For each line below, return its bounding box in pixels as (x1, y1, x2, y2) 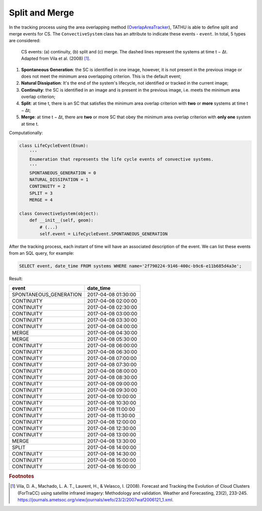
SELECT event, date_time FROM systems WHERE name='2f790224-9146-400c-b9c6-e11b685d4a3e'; (19, 264, 242, 269)
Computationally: (9, 130, 43, 136)
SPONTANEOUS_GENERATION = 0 (29, 170, 97, 176)
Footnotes (9, 473, 34, 480)
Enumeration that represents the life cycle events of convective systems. (29, 156, 214, 162)
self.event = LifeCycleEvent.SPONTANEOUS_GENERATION (39, 231, 168, 237)
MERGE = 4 (29, 197, 53, 203)
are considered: (9, 38, 41, 44)
